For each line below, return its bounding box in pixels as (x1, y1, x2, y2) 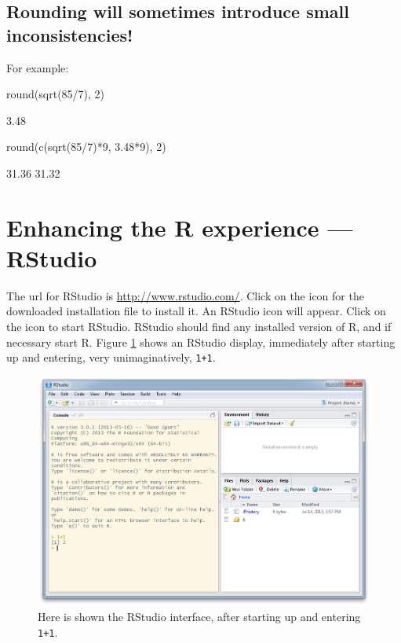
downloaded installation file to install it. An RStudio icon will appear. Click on (6, 303, 386, 319)
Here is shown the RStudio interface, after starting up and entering (38, 608, 361, 625)
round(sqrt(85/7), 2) (6, 86, 105, 102)
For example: (6, 59, 69, 75)
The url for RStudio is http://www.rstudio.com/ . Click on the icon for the (6, 287, 364, 303)
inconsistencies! (6, 22, 133, 46)
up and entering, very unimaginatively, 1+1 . (6, 349, 216, 366)
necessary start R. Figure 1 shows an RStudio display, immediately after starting (6, 333, 396, 350)
